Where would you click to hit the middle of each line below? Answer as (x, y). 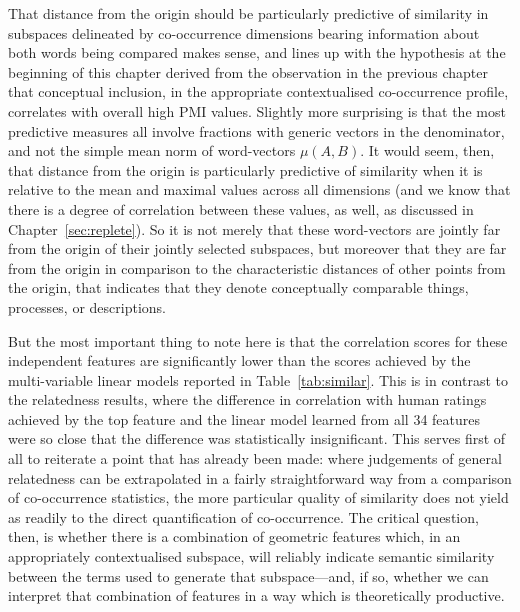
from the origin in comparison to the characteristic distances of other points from (257, 267)
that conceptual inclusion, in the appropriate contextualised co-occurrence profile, (258, 91)
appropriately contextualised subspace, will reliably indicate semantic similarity (251, 556)
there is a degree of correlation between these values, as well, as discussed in (241, 208)
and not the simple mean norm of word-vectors (152, 150)
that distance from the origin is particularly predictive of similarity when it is (245, 169)
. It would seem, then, (427, 150)
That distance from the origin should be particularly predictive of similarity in (248, 13)
